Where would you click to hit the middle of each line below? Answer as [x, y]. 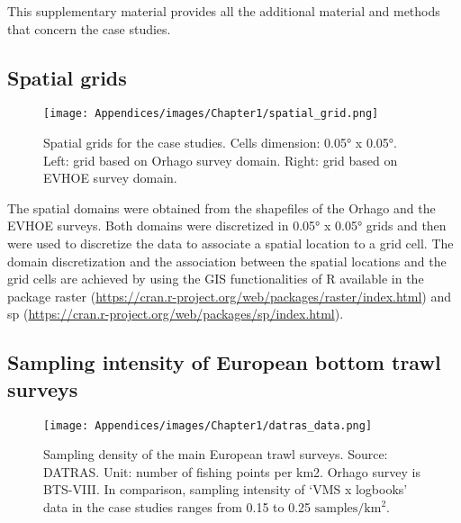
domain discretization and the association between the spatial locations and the [227, 261]
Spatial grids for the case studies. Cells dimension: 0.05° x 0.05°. [220, 143]
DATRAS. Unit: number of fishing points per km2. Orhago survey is [232, 471]
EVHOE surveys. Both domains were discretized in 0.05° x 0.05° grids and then [227, 225]
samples [336, 509]
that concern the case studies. [89, 28]
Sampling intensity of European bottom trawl [224, 362]
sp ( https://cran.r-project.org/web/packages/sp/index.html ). [176, 314]
